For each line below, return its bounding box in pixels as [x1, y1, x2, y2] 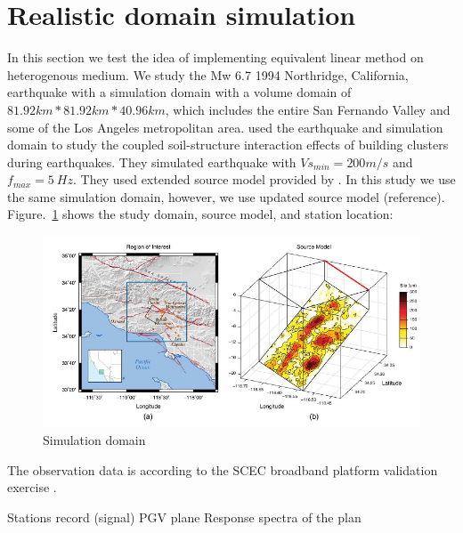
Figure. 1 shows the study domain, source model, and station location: [7, 205, 394, 223]
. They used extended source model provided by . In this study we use [72, 170, 456, 189]
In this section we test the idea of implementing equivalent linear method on [7, 48, 424, 67]
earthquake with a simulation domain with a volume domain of [7, 83, 352, 101]
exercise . [7, 478, 57, 497]
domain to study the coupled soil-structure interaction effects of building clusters [7, 135, 449, 154]
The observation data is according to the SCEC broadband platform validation [7, 460, 438, 479]
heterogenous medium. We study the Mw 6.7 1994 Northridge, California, [7, 65, 409, 84]
